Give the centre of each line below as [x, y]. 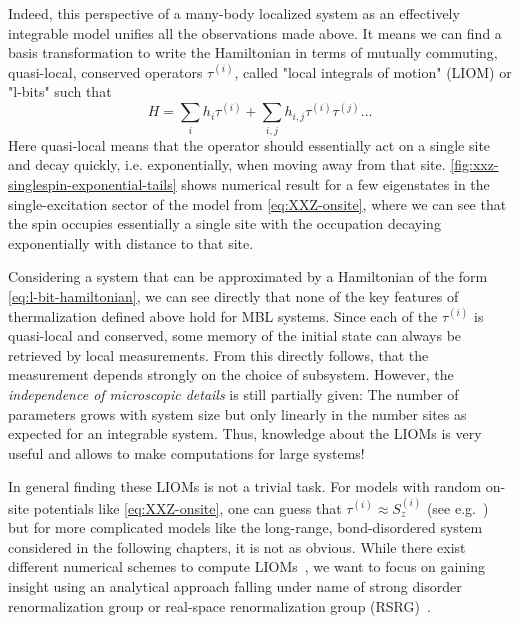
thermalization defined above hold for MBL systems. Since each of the [223, 315]
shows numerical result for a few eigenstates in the [335, 183]
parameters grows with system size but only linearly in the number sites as [237, 413]
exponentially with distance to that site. [131, 242]
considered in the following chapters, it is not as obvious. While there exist [237, 546]
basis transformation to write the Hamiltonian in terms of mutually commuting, [253, 52]
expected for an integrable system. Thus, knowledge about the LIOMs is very [245, 433]
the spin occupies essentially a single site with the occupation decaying [224, 223]
